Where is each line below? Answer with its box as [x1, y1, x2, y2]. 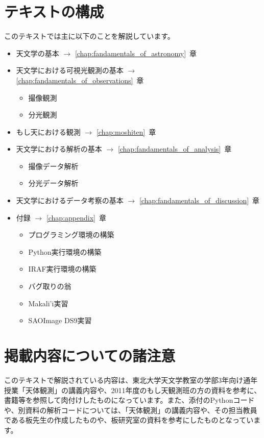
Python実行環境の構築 [28, 246, 102, 257]
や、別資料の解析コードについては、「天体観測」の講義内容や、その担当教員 [4, 404, 257, 415]
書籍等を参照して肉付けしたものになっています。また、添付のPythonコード [4, 395, 255, 405]
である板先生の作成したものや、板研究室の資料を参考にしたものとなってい [4, 415, 254, 425]
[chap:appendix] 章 [46, 212, 106, 223]
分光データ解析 [28, 178, 79, 188]
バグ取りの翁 [28, 281, 71, 291]
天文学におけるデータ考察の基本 [16, 195, 124, 206]
